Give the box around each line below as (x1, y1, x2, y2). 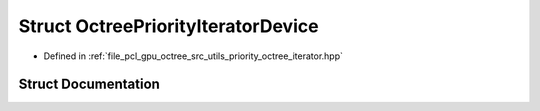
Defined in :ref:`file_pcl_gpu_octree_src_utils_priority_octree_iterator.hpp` (43, 50, 344, 62)
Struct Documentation (18, 76, 160, 93)
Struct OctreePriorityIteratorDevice (18, 15, 319, 37)
